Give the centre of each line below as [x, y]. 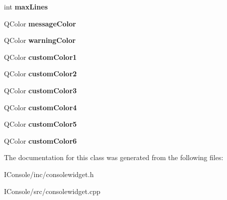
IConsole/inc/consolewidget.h [49, 174]
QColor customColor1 [41, 57]
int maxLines [26, 6]
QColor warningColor [40, 40]
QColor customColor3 [41, 90]
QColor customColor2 [41, 74]
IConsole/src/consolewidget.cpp [52, 191]
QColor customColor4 [41, 107]
